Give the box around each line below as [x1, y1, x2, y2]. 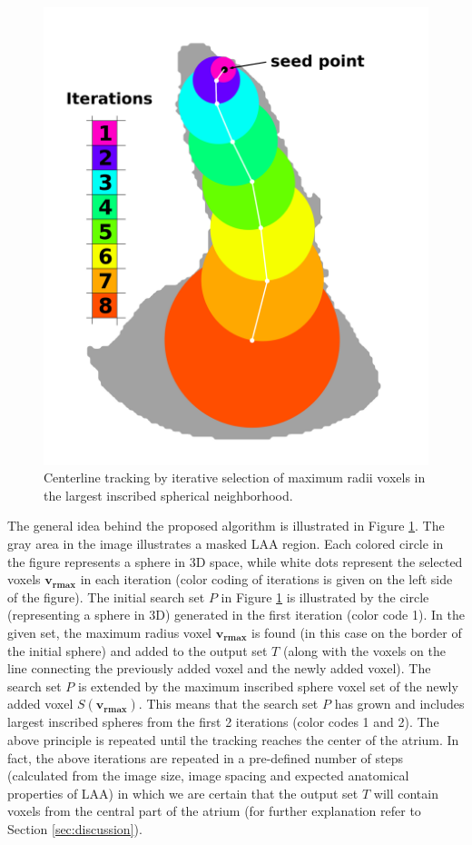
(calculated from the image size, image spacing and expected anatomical [7, 766, 409, 785]
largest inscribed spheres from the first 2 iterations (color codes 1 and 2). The [7, 712, 439, 731]
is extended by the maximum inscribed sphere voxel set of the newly [78, 676, 458, 695]
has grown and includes [334, 694, 465, 713]
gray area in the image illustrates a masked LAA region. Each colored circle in [7, 534, 444, 553]
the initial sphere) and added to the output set [7, 641, 268, 660]
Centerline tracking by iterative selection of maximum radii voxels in [44, 468, 426, 487]
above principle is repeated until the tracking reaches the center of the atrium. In [7, 730, 459, 749]
